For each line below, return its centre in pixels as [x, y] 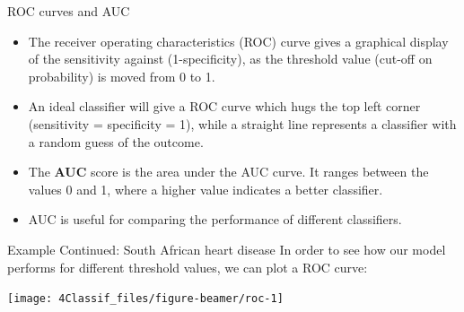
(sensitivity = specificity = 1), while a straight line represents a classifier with [242, 123]
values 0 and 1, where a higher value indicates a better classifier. [206, 189]
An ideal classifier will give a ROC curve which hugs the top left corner [224, 106]
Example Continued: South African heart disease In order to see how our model [227, 249]
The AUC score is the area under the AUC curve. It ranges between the [228, 172]
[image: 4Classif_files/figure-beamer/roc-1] [145, 299]
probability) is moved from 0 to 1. [122, 76]
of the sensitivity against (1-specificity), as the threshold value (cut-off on [230, 59]
